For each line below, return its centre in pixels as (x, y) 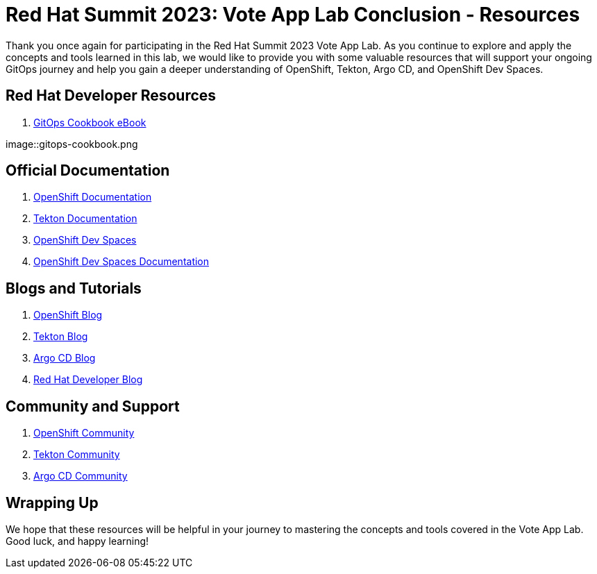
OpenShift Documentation (93, 197)
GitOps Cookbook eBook (90, 122)
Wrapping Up (52, 503)
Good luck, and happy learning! (77, 541)
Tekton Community (77, 455)
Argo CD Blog (65, 358)
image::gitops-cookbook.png (72, 144)
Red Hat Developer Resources (111, 96)
